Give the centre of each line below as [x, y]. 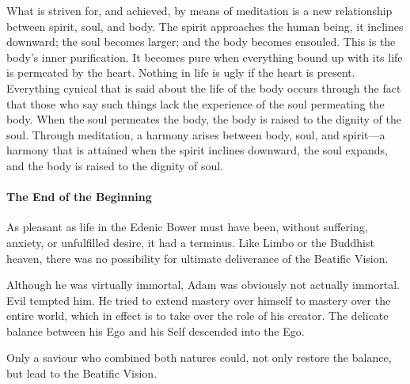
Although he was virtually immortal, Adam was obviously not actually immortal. [203, 285]
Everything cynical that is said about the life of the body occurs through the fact [204, 87]
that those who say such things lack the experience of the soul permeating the [196, 103]
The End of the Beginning [79, 197]
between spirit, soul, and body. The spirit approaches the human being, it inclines [205, 26]
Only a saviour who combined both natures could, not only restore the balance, [199, 357]
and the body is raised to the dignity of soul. [115, 165]
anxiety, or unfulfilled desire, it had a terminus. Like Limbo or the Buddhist [190, 242]
